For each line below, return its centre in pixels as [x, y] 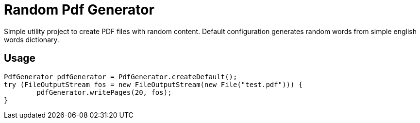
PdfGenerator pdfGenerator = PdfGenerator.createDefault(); [121, 77]
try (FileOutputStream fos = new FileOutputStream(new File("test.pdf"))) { [153, 84]
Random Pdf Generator [79, 10]
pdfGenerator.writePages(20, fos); [104, 92]
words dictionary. [32, 39]
